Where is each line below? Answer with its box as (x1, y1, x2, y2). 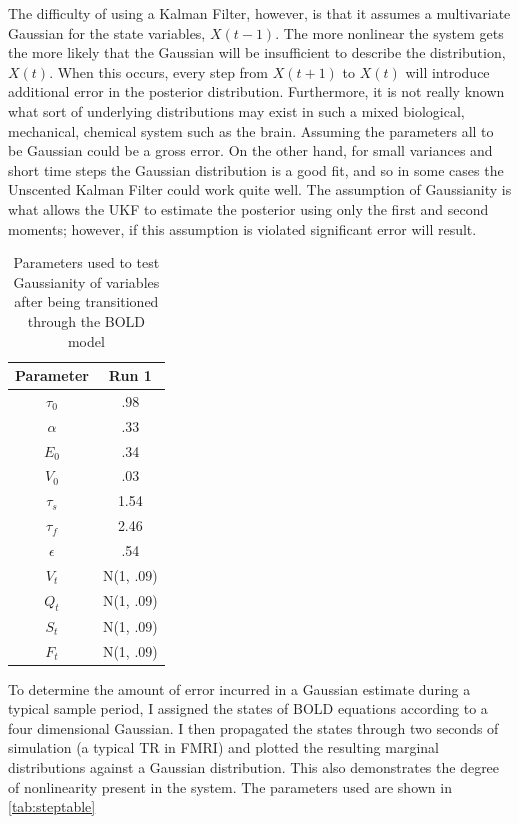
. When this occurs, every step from (49, 61, 269, 82)
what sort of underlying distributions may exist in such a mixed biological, (8, 100, 465, 121)
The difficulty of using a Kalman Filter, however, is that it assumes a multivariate (8, 3, 511, 23)
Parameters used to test (13, 252, 160, 273)
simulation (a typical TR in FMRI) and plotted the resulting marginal (8, 737, 439, 758)
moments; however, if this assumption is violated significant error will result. (8, 218, 477, 239)
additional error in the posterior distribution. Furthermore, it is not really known (8, 81, 505, 102)
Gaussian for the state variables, (8, 22, 206, 43)
